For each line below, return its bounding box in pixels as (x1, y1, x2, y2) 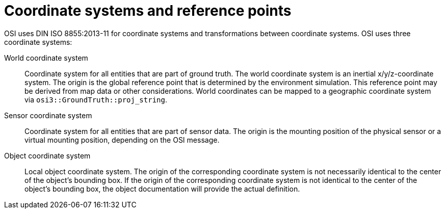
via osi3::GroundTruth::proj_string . (24, 95, 167, 104)
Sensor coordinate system (4, 111, 92, 120)
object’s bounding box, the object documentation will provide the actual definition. (24, 184, 300, 193)
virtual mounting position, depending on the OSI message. (24, 135, 220, 144)
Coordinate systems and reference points (4, 2, 292, 19)
